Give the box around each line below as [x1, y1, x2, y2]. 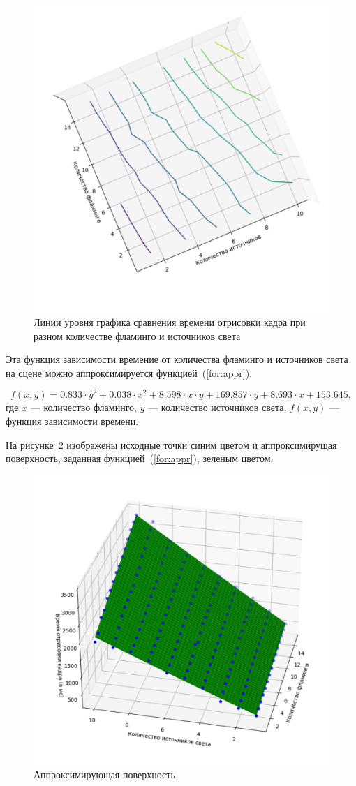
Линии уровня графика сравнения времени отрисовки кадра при [34, 315, 306, 329]
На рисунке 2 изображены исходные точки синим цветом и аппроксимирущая [6, 437, 337, 452]
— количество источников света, [148, 400, 287, 415]
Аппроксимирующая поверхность [34, 767, 175, 782]
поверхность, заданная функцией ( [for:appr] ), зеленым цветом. [6, 451, 274, 466]
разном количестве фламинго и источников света [34, 328, 241, 343]
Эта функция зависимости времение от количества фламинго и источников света [6, 352, 348, 366]
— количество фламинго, [30, 400, 137, 415]
